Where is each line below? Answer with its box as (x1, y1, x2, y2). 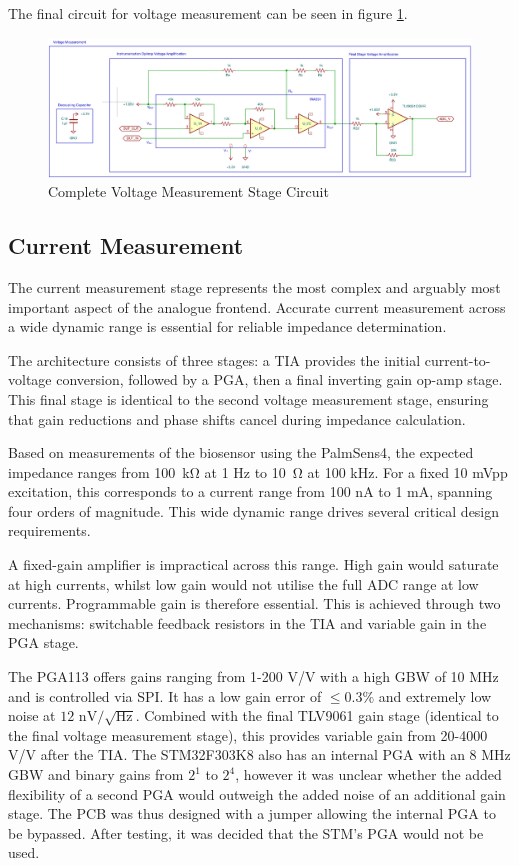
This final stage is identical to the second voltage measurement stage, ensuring (8, 388, 489, 409)
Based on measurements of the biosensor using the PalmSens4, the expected (8, 442, 474, 463)
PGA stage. (8, 632, 79, 653)
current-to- (424, 349, 491, 370)
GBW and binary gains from (8, 764, 184, 784)
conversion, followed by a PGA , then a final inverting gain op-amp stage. (56, 369, 503, 390)
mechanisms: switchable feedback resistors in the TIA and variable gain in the (8, 612, 487, 633)
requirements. (8, 520, 91, 541)
